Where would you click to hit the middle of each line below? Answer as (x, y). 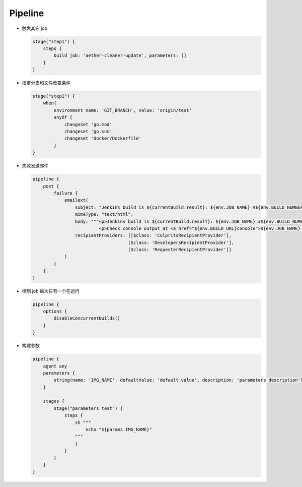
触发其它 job (35, 28)
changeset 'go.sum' (88, 132)
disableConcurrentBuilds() (87, 318)
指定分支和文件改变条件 (46, 83)
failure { (66, 193)
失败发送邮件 (35, 166)
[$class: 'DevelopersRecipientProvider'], (181, 242)
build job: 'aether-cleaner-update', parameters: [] (120, 56)
